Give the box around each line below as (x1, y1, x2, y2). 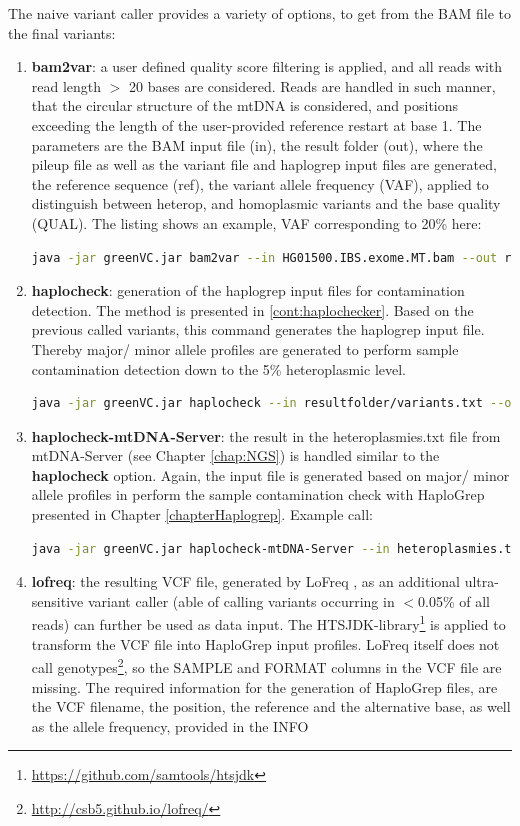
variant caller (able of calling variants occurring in (87, 590, 395, 611)
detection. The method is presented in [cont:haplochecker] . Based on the (31, 299, 474, 320)
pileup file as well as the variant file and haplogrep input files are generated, (31, 154, 497, 175)
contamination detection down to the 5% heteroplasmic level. (31, 358, 407, 379)
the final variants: (8, 22, 116, 43)
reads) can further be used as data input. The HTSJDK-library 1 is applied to (31, 611, 506, 635)
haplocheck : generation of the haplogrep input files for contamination (31, 280, 465, 301)
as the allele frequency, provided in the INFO (31, 715, 309, 736)
